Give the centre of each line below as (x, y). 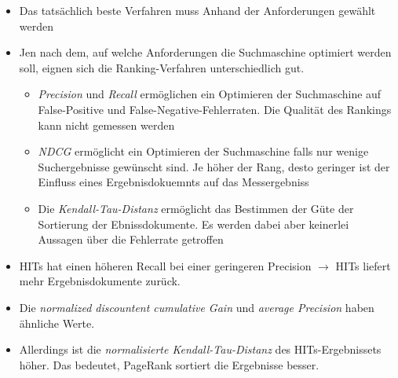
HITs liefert (363, 265)
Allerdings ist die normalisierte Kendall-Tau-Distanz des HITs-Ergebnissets (200, 349)
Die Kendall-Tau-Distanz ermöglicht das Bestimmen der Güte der (196, 208)
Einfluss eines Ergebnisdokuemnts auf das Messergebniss (173, 182)
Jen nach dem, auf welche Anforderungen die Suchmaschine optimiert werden (205, 52)
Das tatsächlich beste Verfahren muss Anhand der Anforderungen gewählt (197, 10)
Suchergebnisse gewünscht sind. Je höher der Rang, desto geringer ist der (214, 166)
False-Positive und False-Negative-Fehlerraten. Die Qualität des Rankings (215, 109)
